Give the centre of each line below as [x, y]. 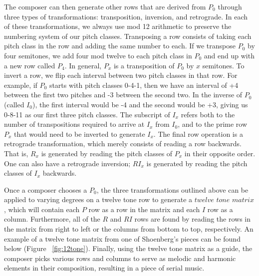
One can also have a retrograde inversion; [67, 163]
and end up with [229, 55]
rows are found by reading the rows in [193, 219]
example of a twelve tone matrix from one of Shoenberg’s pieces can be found [122, 238]
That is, [16, 153]
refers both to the [208, 114]
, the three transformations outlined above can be [172, 189]
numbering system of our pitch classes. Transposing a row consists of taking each [128, 36]
